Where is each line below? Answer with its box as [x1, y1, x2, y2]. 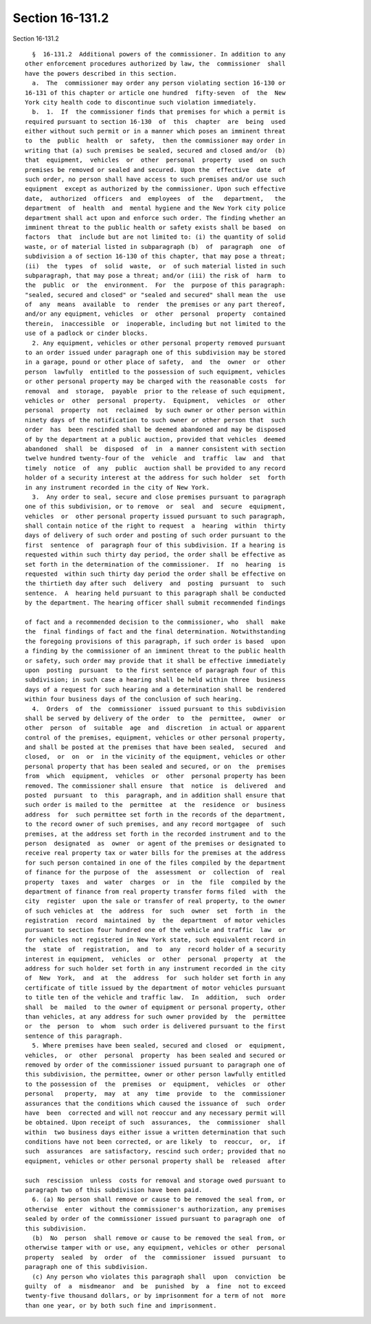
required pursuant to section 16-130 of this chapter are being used [25, 118, 286, 125]
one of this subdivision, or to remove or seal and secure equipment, [25, 503, 286, 510]
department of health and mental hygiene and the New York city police [25, 204, 286, 213]
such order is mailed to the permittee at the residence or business [25, 801, 286, 809]
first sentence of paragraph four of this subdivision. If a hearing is [25, 541, 286, 549]
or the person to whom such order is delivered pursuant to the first [25, 1022, 286, 1030]
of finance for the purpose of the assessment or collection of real [25, 869, 286, 876]
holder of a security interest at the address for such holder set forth [25, 474, 286, 481]
